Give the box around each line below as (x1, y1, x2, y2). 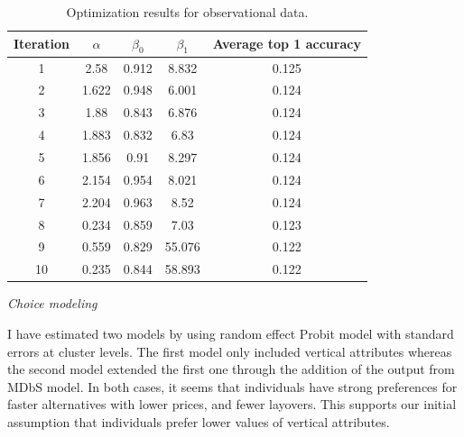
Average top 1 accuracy (212, 34, 361, 53)
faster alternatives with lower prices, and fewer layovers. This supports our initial (7, 395, 457, 414)
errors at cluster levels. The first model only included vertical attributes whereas (7, 341, 452, 360)
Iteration (14, 34, 70, 53)
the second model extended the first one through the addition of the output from (7, 360, 455, 378)
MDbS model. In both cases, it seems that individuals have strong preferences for (7, 377, 458, 396)
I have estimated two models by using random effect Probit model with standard (7, 323, 454, 342)
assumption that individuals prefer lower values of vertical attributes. (7, 412, 390, 431)
